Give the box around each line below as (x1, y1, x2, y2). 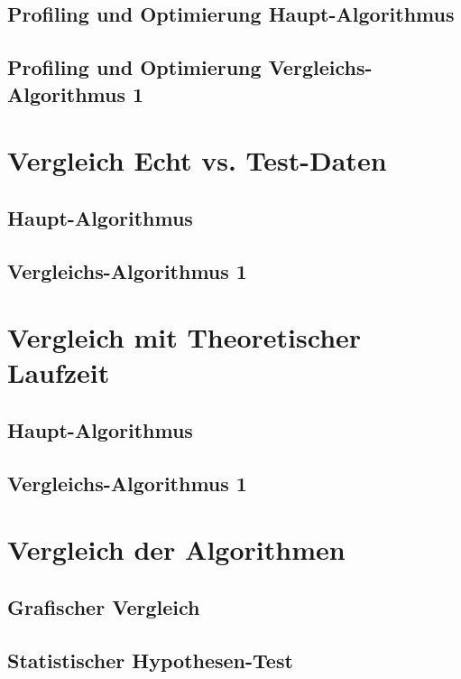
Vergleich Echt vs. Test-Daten (7, 142, 387, 179)
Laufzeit (7, 354, 110, 391)
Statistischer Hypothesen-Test (7, 646, 293, 674)
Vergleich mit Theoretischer (7, 319, 362, 356)
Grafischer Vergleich (7, 592, 200, 620)
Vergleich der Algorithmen (7, 531, 346, 568)
